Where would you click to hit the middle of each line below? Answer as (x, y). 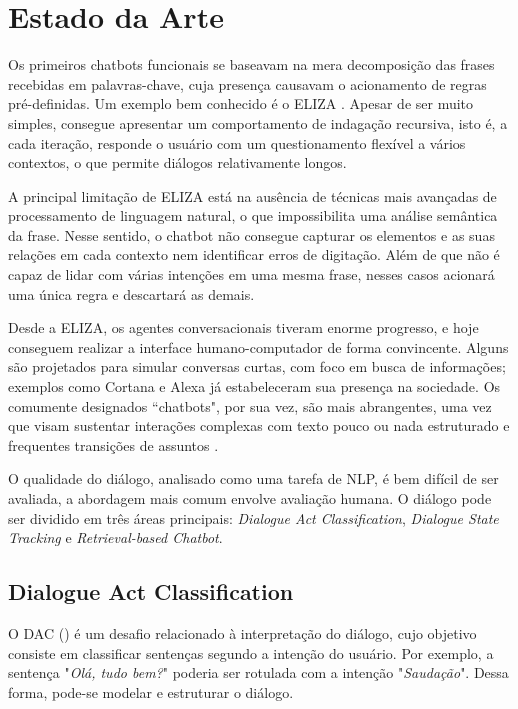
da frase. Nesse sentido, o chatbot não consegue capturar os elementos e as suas (251, 234)
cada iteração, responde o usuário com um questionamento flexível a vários (237, 142)
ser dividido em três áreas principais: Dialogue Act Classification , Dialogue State (253, 517)
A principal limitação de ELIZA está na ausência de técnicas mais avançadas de (252, 195)
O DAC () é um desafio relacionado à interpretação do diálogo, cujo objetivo (242, 632)
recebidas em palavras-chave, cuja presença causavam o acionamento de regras (247, 83)
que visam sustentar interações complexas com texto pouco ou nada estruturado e (259, 425)
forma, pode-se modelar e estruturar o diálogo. (151, 691)
